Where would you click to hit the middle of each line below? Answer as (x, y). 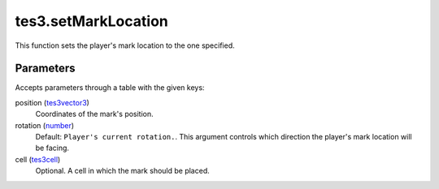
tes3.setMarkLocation (91, 21)
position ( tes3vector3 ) (52, 102)
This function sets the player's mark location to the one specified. (125, 45)
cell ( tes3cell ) (38, 159)
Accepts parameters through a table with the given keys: (110, 88)
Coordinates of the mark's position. (94, 114)
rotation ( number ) (45, 125)
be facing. (52, 148)
